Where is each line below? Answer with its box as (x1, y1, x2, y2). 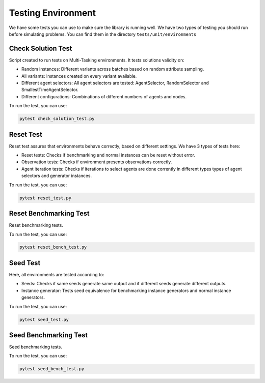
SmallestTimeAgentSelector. (21, 87, 79, 93)
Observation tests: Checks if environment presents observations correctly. (21, 159, 172, 165)
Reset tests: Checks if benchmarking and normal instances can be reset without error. (21, 152, 195, 158)
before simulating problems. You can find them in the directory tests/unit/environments (9, 31, 196, 37)
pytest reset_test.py (19, 195, 72, 201)
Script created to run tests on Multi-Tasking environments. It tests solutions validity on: (9, 57, 185, 63)
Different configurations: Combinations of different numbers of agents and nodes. (21, 93, 187, 99)
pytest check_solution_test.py (19, 116, 95, 121)
